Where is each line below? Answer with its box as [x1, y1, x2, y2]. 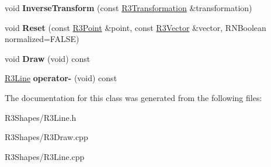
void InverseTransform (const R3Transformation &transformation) [5, 2, 252, 13]
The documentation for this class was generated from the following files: [5, 91, 262, 103]
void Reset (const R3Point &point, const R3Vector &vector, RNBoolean [5, 21, 266, 33]
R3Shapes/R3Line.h [5, 111, 77, 123]
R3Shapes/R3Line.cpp [5, 150, 85, 162]
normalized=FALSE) [5, 33, 79, 45]
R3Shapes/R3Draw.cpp [5, 131, 88, 143]
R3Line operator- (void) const [5, 72, 117, 84]
